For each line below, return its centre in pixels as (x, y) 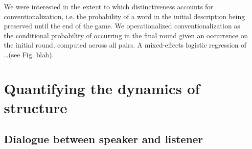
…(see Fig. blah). (29, 54)
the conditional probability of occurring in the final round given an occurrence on (126, 35)
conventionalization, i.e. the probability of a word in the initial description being (125, 16)
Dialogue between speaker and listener (103, 138)
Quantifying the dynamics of (102, 88)
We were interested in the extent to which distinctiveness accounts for (109, 6)
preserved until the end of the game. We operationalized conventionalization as (122, 26)
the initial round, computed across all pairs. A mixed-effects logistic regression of (125, 45)
